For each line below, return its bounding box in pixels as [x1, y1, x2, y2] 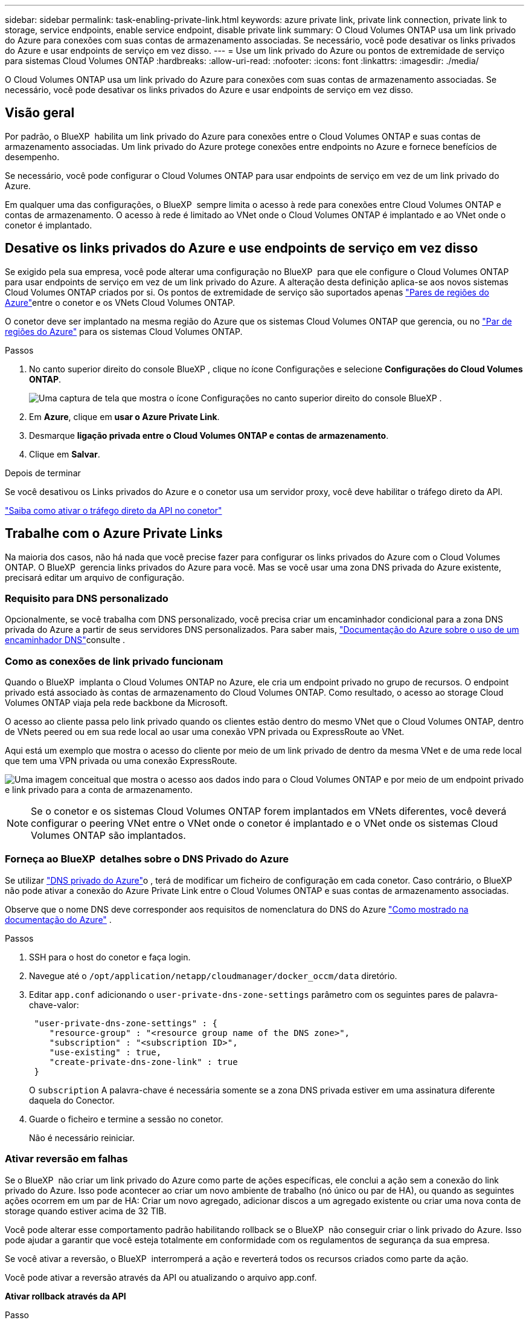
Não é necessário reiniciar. [29, 1132, 135, 1143]
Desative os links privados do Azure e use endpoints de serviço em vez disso [5, 241, 478, 256]
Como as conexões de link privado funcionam [5, 655, 223, 667]
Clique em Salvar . [29, 448, 100, 459]
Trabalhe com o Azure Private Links [5, 526, 223, 542]
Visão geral [5, 105, 75, 121]
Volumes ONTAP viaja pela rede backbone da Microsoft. [5, 697, 228, 708]
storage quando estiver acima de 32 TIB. [5, 1205, 167, 1216]
